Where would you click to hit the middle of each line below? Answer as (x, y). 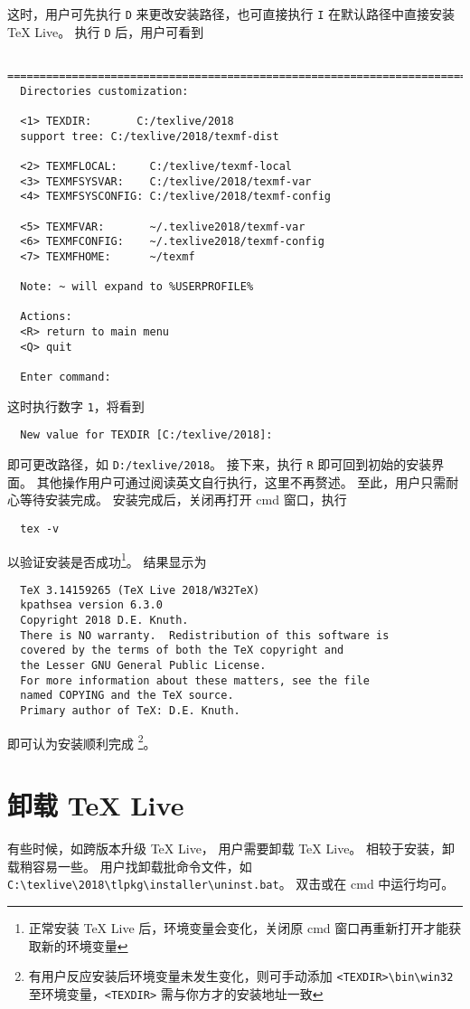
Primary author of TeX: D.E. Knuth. (130, 711)
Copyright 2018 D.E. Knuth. (104, 621)
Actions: (46, 317)
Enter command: (66, 377)
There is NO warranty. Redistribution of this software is (205, 635)
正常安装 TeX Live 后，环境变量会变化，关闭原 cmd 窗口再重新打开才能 (239, 927)
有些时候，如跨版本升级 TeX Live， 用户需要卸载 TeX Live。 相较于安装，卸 (231, 849)
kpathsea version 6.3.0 (91, 605)
